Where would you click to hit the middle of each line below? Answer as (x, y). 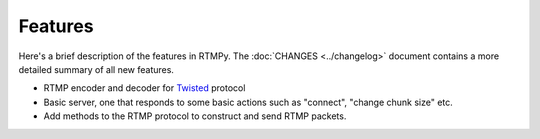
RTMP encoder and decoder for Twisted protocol (144, 88)
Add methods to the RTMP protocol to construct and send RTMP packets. (195, 116)
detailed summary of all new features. (96, 69)
